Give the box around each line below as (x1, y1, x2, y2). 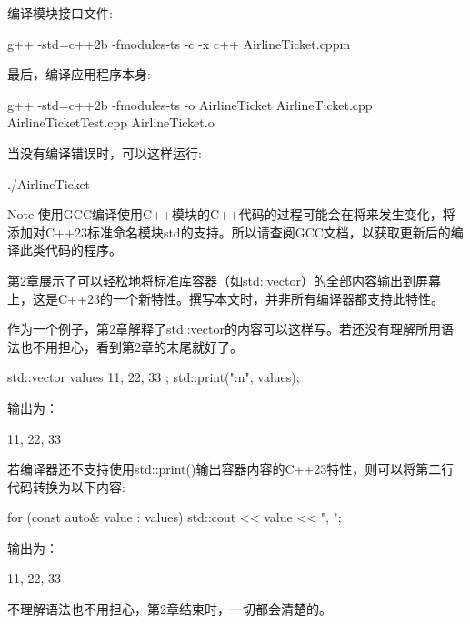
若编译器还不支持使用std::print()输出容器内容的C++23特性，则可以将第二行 (7, 459, 455, 478)
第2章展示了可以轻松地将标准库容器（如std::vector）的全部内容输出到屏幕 (7, 270, 441, 289)
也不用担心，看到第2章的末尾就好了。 (19, 337, 243, 356)
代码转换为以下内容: (7, 477, 125, 496)
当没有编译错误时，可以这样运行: (7, 143, 202, 162)
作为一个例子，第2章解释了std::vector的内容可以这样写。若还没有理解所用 (7, 319, 441, 338)
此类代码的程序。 (19, 240, 122, 259)
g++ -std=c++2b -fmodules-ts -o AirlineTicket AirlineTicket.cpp (7, 95, 373, 114)
